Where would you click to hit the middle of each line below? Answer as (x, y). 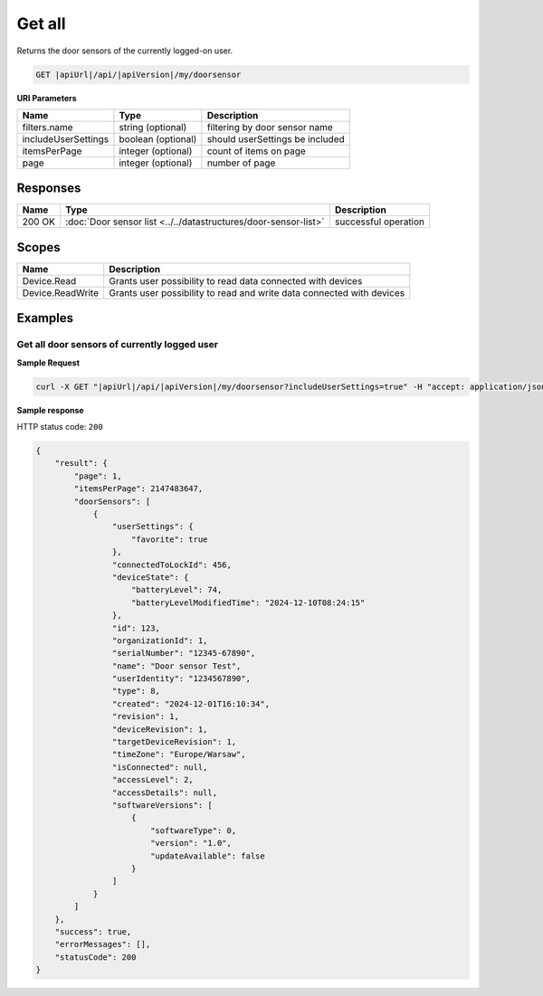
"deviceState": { (150, 577)
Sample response (51, 410)
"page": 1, (98, 476)
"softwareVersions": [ (162, 805)
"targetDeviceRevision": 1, (174, 742)
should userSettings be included (276, 138)
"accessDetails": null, (164, 792)
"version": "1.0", (191, 843)
